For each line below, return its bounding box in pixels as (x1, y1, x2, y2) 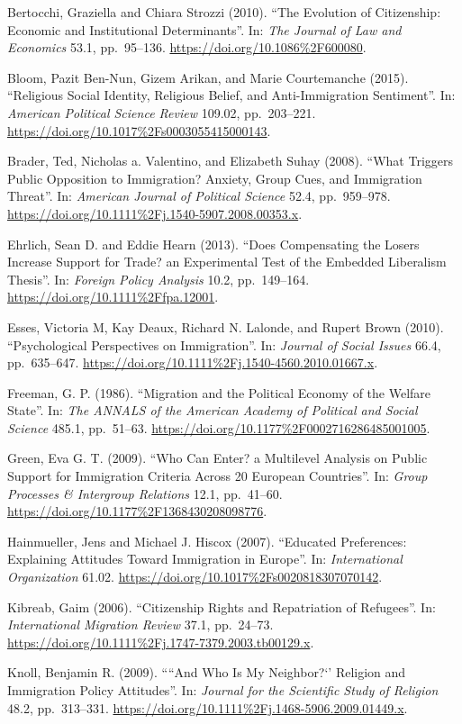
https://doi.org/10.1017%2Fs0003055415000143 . (7, 121, 271, 140)
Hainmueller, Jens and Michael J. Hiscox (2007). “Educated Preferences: (7, 531, 407, 550)
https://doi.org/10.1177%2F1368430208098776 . (7, 502, 267, 520)
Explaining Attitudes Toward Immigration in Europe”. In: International (7, 549, 403, 568)
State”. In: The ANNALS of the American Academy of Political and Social (7, 401, 418, 420)
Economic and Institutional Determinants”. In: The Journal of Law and (7, 20, 402, 39)
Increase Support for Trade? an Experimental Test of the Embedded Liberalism (7, 252, 447, 271)
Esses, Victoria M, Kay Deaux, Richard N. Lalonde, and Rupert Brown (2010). (7, 317, 444, 336)
